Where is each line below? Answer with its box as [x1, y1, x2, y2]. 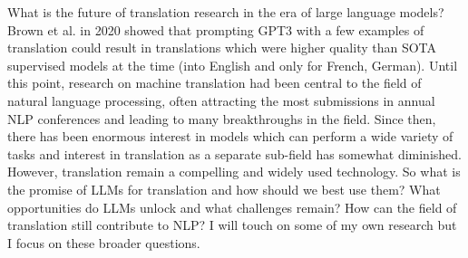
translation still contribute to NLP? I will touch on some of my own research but [7, 215, 457, 234]
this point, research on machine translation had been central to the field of [7, 73, 422, 92]
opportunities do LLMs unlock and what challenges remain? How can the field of [7, 197, 457, 216]
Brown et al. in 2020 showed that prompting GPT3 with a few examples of [7, 20, 424, 39]
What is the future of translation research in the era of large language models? [7, 3, 444, 21]
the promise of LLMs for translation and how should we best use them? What [7, 179, 441, 198]
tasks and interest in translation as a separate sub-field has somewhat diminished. [7, 144, 462, 163]
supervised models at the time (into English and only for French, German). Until [7, 55, 458, 74]
